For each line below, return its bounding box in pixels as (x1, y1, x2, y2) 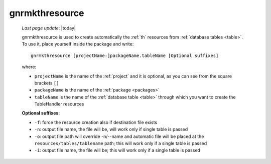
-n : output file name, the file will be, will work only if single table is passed (34, 126, 188, 132)
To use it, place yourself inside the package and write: (22, 41, 134, 47)
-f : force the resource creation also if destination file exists (34, 119, 158, 125)
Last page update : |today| (22, 25, 76, 31)
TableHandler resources (34, 101, 84, 107)
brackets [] (34, 80, 59, 86)
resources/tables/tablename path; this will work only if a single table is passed (34, 140, 207, 146)
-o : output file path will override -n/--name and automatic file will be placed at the (34, 133, 204, 139)
